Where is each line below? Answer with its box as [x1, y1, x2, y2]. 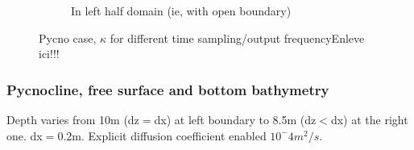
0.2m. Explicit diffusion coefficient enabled [57, 127, 267, 144]
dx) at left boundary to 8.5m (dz [154, 111, 317, 127]
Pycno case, [39, 29, 97, 46]
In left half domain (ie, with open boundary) [71, 2, 292, 19]
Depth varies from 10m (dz [6, 111, 139, 127]
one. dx [6, 127, 43, 144]
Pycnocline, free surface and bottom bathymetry [6, 79, 329, 99]
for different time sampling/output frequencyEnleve [110, 29, 365, 46]
